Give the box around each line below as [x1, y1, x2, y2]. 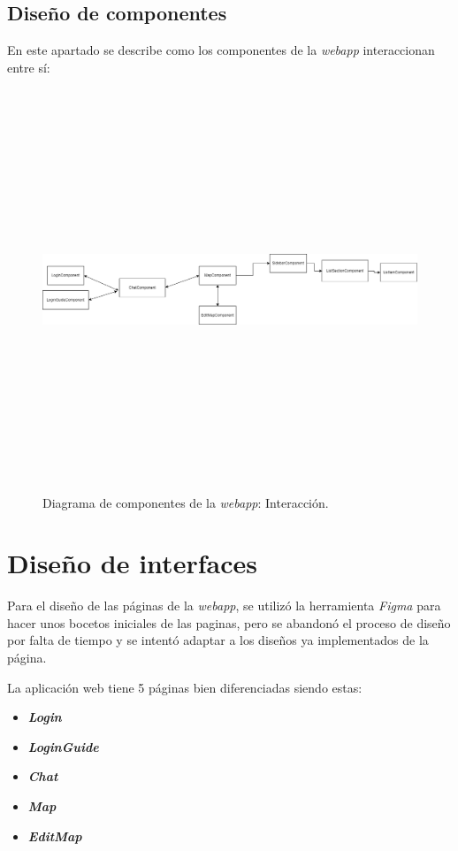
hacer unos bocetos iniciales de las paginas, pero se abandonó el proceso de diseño [7, 613, 451, 632]
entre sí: [7, 57, 50, 76]
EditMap [27, 826, 82, 845]
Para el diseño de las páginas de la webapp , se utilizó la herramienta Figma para [7, 596, 441, 615]
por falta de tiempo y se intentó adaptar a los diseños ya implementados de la [7, 631, 429, 649]
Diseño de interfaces [7, 545, 257, 581]
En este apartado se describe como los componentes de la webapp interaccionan [7, 41, 435, 59]
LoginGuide [27, 737, 99, 755]
